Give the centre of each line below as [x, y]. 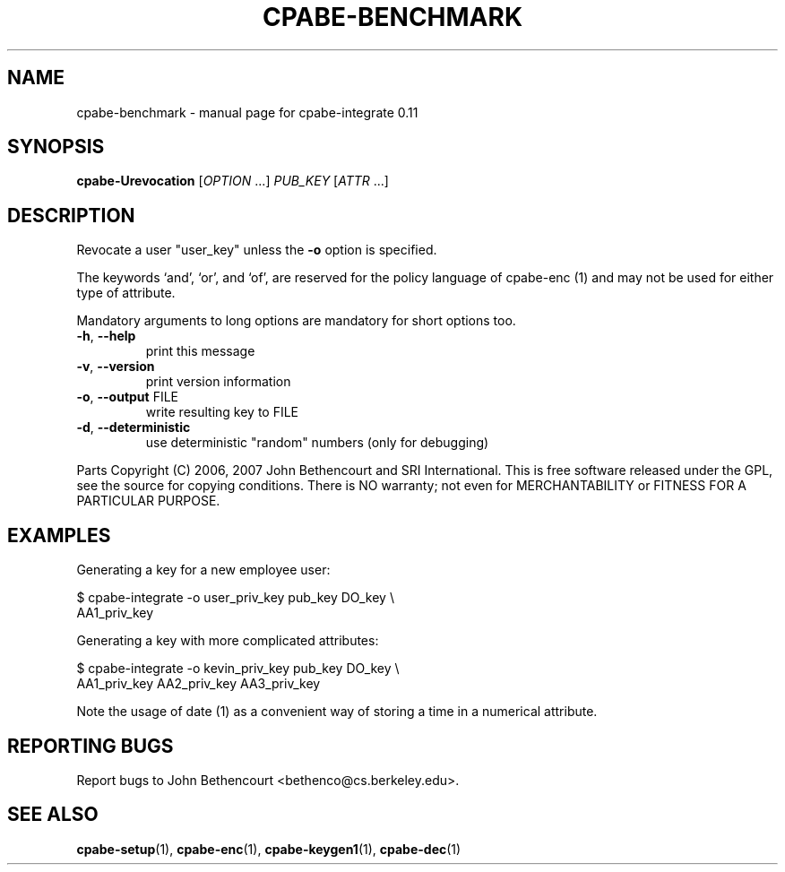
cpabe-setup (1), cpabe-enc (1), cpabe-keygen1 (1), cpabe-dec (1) [269, 849]
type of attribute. [126, 293]
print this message [200, 351]
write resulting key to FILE [222, 412]
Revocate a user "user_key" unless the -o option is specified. [257, 250]
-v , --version [116, 367]
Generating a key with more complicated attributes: [228, 641]
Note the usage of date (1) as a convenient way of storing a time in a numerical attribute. [337, 712]
